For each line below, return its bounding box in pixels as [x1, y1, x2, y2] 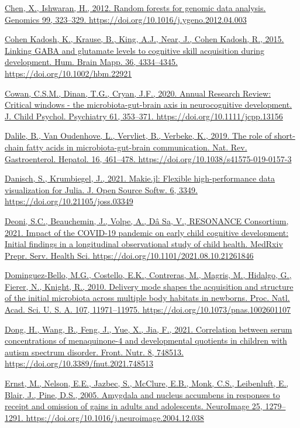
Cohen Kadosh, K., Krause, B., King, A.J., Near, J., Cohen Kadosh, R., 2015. [5, 33, 284, 45]
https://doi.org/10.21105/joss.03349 [5, 195, 133, 207]
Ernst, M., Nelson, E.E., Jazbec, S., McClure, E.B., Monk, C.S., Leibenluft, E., [5, 377, 289, 389]
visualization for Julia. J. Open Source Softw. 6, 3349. [5, 183, 198, 196]
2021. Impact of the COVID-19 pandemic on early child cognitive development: [5, 226, 289, 238]
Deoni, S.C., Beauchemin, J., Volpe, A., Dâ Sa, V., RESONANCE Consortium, [5, 214, 289, 227]
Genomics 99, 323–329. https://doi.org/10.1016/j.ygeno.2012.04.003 [5, 13, 247, 25]
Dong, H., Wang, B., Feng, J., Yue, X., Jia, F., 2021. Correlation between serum [5, 323, 292, 335]
